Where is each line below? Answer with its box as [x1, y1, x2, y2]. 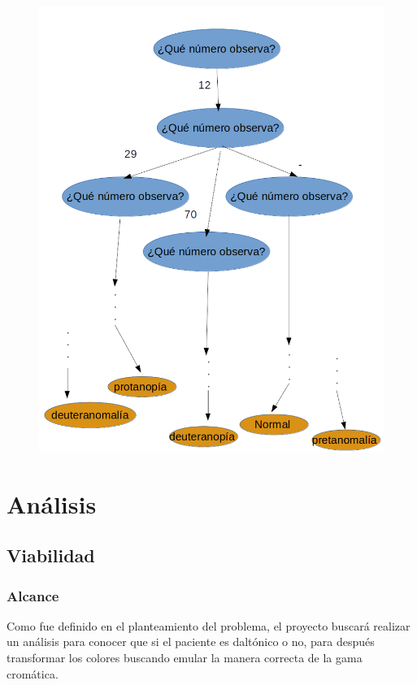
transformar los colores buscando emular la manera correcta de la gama [7, 649, 363, 666]
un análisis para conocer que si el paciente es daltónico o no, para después [7, 633, 375, 650]
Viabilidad [7, 543, 95, 568]
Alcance [7, 585, 59, 605]
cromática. [7, 665, 59, 682]
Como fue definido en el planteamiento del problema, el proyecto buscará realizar [7, 617, 410, 634]
